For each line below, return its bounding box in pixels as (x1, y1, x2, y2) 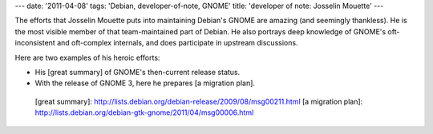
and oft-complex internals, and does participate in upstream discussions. (56, 38, 298, 48)
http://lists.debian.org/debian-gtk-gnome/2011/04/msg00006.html (34, 108, 254, 117)
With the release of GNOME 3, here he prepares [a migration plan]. (34, 78, 256, 88)
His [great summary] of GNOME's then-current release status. (34, 67, 241, 77)
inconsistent (14, 38, 55, 48)
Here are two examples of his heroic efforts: (14, 53, 160, 62)
